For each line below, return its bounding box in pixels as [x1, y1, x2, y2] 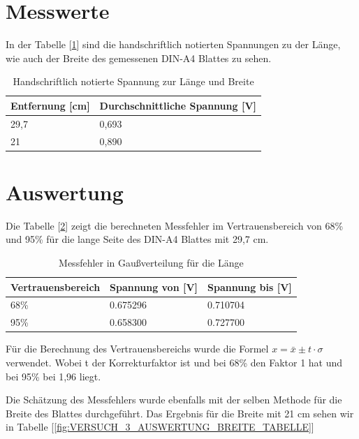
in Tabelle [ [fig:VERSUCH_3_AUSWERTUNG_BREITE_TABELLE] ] [6, 419, 314, 434]
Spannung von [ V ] [110, 279, 198, 294]
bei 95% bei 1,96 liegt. [6, 369, 101, 383]
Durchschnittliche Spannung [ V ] [99, 98, 257, 112]
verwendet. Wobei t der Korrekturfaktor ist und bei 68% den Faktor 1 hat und [6, 355, 343, 369]
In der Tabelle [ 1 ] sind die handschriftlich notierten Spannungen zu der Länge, [6, 37, 341, 52]
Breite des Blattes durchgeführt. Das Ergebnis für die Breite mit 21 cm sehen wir [6, 405, 354, 420]
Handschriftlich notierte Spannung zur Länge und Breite [13, 74, 254, 89]
